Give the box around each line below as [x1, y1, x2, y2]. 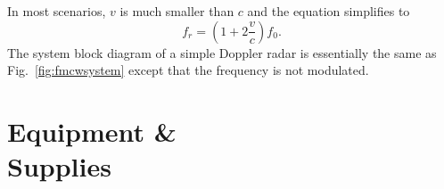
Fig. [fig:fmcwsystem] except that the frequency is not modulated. [7, 61, 369, 79]
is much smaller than [119, 2, 234, 20]
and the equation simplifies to [247, 2, 410, 20]
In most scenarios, [7, 2, 106, 20]
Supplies [7, 148, 111, 185]
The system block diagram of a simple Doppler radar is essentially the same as [7, 43, 437, 62]
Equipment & [7, 112, 177, 149]
